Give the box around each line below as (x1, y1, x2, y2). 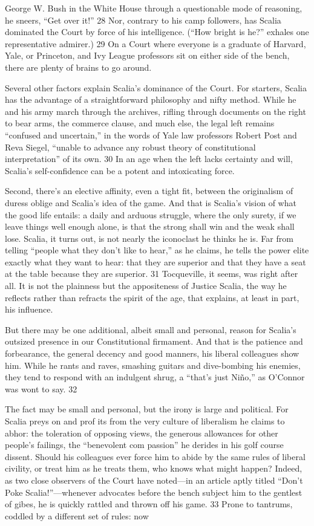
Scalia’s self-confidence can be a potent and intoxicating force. (5, 164, 235, 177)
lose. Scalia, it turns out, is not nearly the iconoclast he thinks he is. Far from (5, 232, 293, 244)
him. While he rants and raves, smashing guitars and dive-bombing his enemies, (5, 359, 301, 371)
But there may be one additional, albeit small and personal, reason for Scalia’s (5, 323, 296, 336)
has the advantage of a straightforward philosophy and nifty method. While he (5, 93, 296, 106)
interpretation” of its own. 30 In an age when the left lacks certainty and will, (5, 152, 293, 165)
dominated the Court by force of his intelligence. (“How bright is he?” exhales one (5, 25, 309, 38)
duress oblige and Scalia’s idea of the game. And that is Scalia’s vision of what (5, 196, 296, 209)
